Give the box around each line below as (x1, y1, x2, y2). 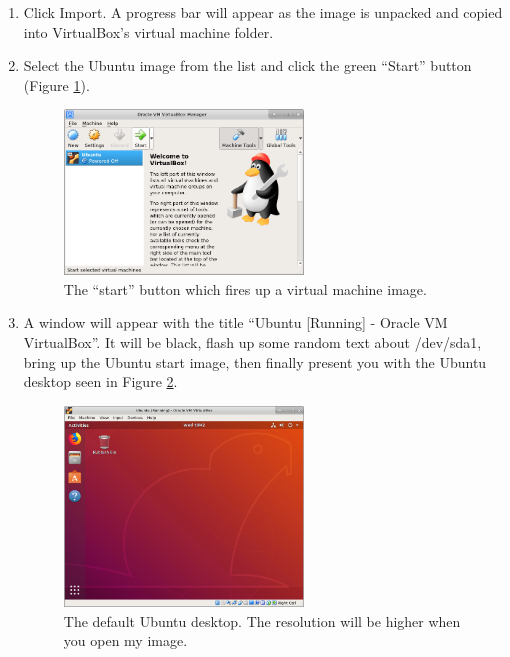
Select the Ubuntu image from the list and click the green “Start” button (23, 55, 472, 76)
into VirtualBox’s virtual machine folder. (23, 21, 274, 42)
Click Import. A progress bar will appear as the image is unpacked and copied (23, 2, 503, 22)
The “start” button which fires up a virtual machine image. (63, 278, 427, 299)
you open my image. (63, 630, 188, 651)
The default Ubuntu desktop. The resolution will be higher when (63, 610, 461, 631)
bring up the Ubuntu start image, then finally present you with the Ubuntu (23, 351, 487, 372)
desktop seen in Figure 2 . (23, 371, 178, 392)
